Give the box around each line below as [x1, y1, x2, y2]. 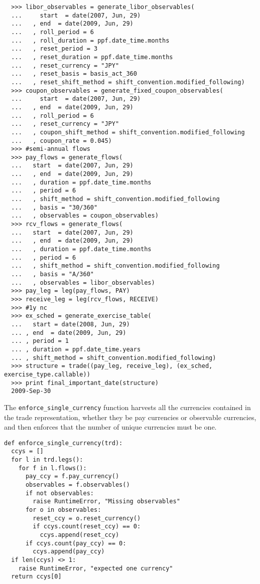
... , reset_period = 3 [11, 45, 98, 53]
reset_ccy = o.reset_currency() [33, 514, 141, 522]
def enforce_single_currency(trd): [4, 439, 123, 447]
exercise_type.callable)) [4, 370, 90, 378]
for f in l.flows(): [18, 464, 87, 472]
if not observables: [25, 489, 94, 497]
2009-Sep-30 [11, 387, 51, 395]
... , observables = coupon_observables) [11, 212, 159, 220]
